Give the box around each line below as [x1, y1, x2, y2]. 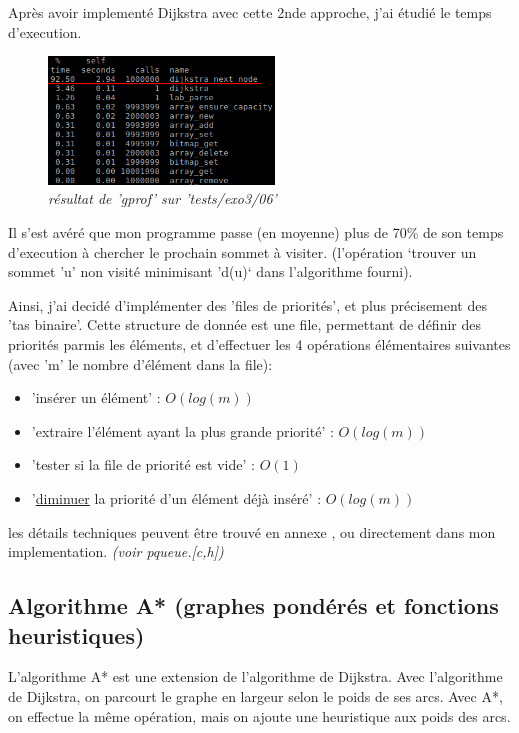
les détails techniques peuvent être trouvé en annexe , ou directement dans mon [8, 521, 496, 542]
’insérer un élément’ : [31, 387, 161, 408]
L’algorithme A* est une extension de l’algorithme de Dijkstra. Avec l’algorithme [8, 666, 503, 687]
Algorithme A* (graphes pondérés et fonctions [8, 590, 499, 621]
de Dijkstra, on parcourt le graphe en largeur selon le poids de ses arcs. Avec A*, [8, 685, 503, 706]
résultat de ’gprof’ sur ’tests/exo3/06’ [48, 188, 277, 209]
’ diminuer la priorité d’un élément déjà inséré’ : [31, 488, 322, 509]
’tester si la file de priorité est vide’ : [31, 454, 255, 475]
